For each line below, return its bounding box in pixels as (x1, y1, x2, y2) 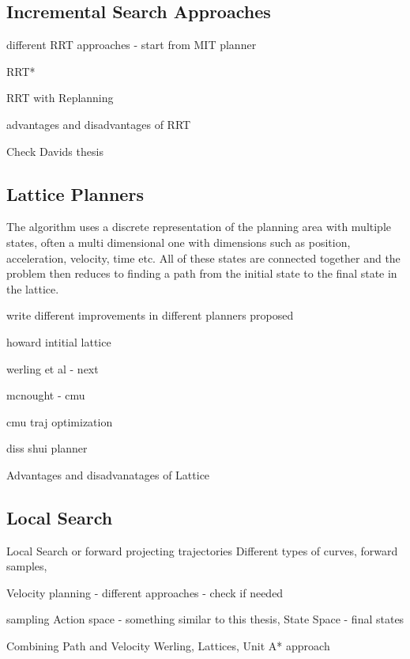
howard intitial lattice (6, 333, 111, 350)
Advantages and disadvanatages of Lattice (6, 466, 210, 483)
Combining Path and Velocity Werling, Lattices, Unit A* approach (6, 638, 330, 654)
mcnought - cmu (6, 387, 85, 403)
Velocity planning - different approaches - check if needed (6, 584, 284, 600)
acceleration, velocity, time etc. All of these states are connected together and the (6, 249, 401, 266)
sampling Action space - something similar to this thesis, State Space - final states (6, 611, 404, 627)
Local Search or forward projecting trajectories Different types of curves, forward (6, 542, 398, 559)
